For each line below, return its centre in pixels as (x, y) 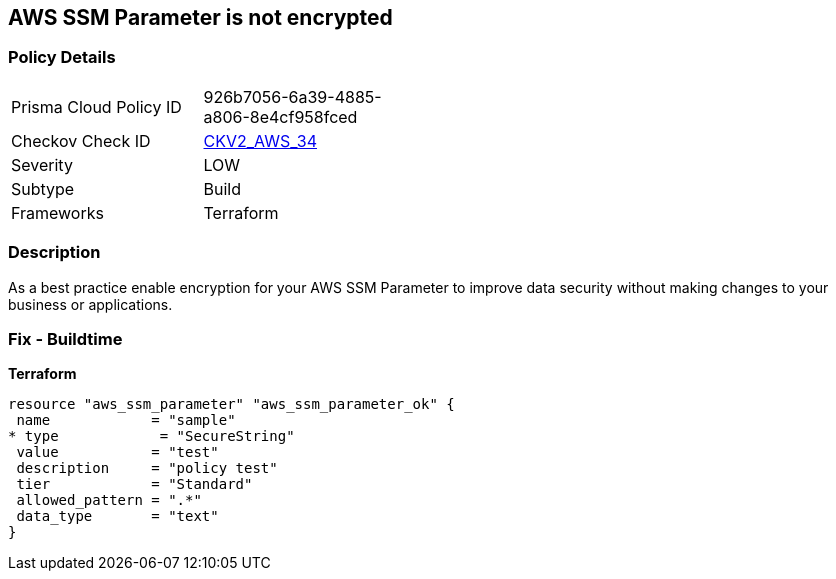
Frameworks (57, 212)
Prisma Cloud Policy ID (96, 106)
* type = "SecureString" (151, 436)
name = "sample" (126, 420)
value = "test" (117, 452)
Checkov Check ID (81, 140)
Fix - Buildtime (65, 338)
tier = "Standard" (134, 484)
